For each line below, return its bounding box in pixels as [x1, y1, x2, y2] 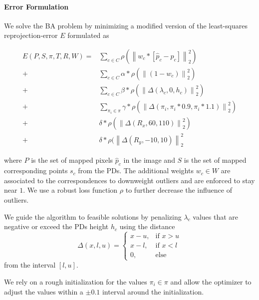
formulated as [67, 30, 109, 40]
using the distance [119, 221, 175, 232]
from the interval [4, 260, 56, 270]
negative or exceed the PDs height [4, 221, 109, 232]
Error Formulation [4, 1, 69, 11]
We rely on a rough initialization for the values [4, 277, 147, 287]
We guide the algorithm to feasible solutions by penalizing [4, 211, 182, 222]
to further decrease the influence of [125, 185, 232, 195]
